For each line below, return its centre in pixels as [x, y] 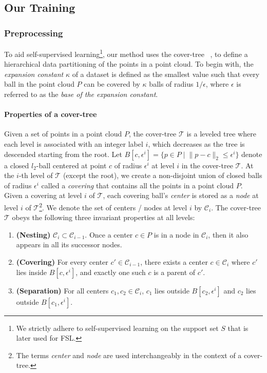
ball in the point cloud [39, 84]
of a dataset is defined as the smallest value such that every [166, 74]
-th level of [36, 175]
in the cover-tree [207, 165]
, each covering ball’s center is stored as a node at [181, 195]
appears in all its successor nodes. [69, 244]
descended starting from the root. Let [63, 154]
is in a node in [176, 234]
